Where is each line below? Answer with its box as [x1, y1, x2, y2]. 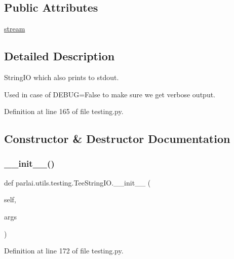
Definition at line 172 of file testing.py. [4, 245, 124, 256]
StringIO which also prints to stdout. [4, 72, 119, 82]
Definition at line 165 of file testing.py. [4, 106, 124, 117]
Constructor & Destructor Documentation [4, 131, 230, 146]
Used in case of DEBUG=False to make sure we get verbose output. [4, 89, 216, 99]
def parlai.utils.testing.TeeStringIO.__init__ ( [4, 177, 151, 188]
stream [4, 23, 25, 34]
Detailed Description [4, 48, 115, 64]
